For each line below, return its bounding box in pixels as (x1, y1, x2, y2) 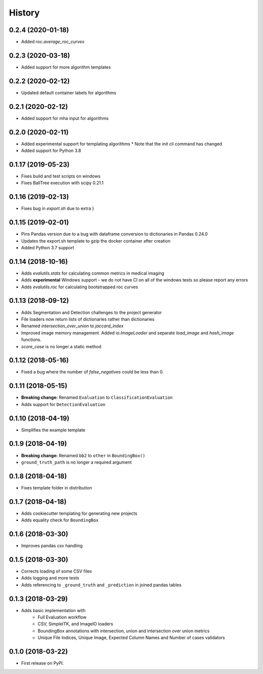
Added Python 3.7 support (21, 244, 75, 250)
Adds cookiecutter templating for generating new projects (21, 510, 137, 516)
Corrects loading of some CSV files (21, 568, 92, 574)
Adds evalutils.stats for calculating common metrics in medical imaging (21, 270, 165, 276)
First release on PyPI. (21, 660, 64, 666)
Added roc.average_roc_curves (21, 39, 85, 45)
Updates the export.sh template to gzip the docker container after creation (21, 238, 170, 243)
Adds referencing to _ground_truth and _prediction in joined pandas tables (21, 582, 182, 588)
